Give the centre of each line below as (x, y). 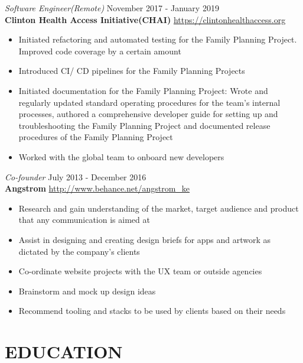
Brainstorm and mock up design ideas (87, 291)
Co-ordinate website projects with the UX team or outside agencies (140, 271)
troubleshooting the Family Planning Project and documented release (144, 125)
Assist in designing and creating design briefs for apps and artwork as (145, 239)
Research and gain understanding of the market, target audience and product (159, 208)
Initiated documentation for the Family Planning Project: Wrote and (143, 90)
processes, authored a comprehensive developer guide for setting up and (148, 114)
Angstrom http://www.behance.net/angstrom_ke (97, 188)
